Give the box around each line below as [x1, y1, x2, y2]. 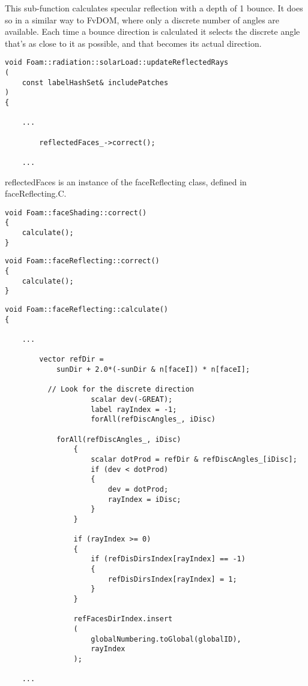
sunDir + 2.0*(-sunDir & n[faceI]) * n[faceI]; [56, 365, 250, 374]
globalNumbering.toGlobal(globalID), [91, 634, 241, 643]
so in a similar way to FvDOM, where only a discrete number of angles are [5, 13, 280, 26]
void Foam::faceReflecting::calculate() [5, 305, 169, 314]
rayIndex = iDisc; [107, 495, 181, 504]
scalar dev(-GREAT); [91, 395, 173, 404]
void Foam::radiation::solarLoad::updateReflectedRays [5, 58, 229, 67]
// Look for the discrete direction [47, 385, 194, 394]
